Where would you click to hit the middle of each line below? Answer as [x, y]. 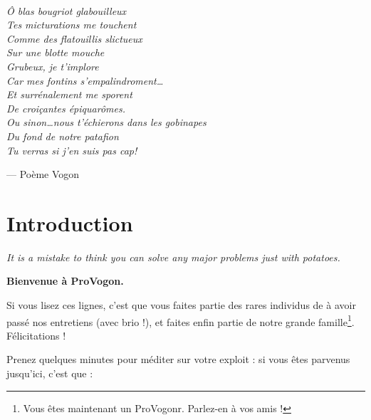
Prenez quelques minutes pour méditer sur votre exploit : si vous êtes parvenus [178, 359]
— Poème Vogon [43, 174]
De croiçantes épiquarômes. [66, 108]
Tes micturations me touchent [72, 25]
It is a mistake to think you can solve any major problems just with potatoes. [173, 257]
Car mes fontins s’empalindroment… [85, 80]
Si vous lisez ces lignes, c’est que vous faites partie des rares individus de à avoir [181, 305]
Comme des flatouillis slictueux [74, 38]
